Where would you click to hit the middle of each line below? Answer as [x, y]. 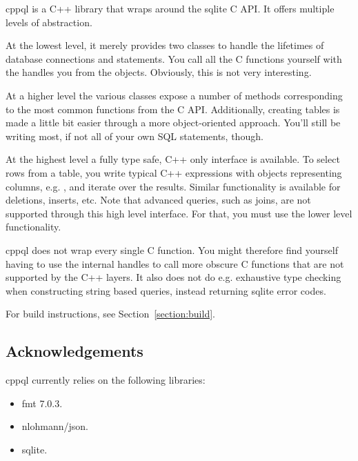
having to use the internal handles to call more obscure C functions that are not [175, 263]
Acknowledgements [74, 351]
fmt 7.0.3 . [42, 403]
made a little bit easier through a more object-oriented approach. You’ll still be [173, 122]
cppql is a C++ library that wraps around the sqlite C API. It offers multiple [170, 8]
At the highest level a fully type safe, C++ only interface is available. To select [173, 159]
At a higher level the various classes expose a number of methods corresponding [174, 95]
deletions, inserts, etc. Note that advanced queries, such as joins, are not [158, 200]
